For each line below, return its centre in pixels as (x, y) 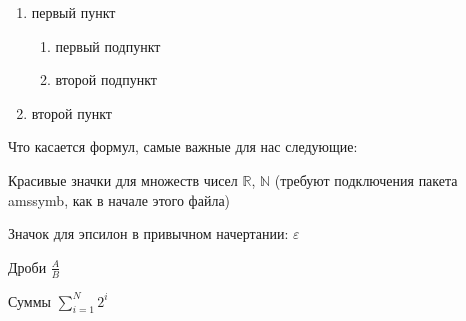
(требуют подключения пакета (366, 179)
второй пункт (71, 112)
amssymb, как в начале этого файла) (119, 199)
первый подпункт (108, 45)
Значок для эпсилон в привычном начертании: (148, 233)
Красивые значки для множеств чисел (123, 179)
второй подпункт (106, 79)
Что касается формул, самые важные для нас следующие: (183, 146)
